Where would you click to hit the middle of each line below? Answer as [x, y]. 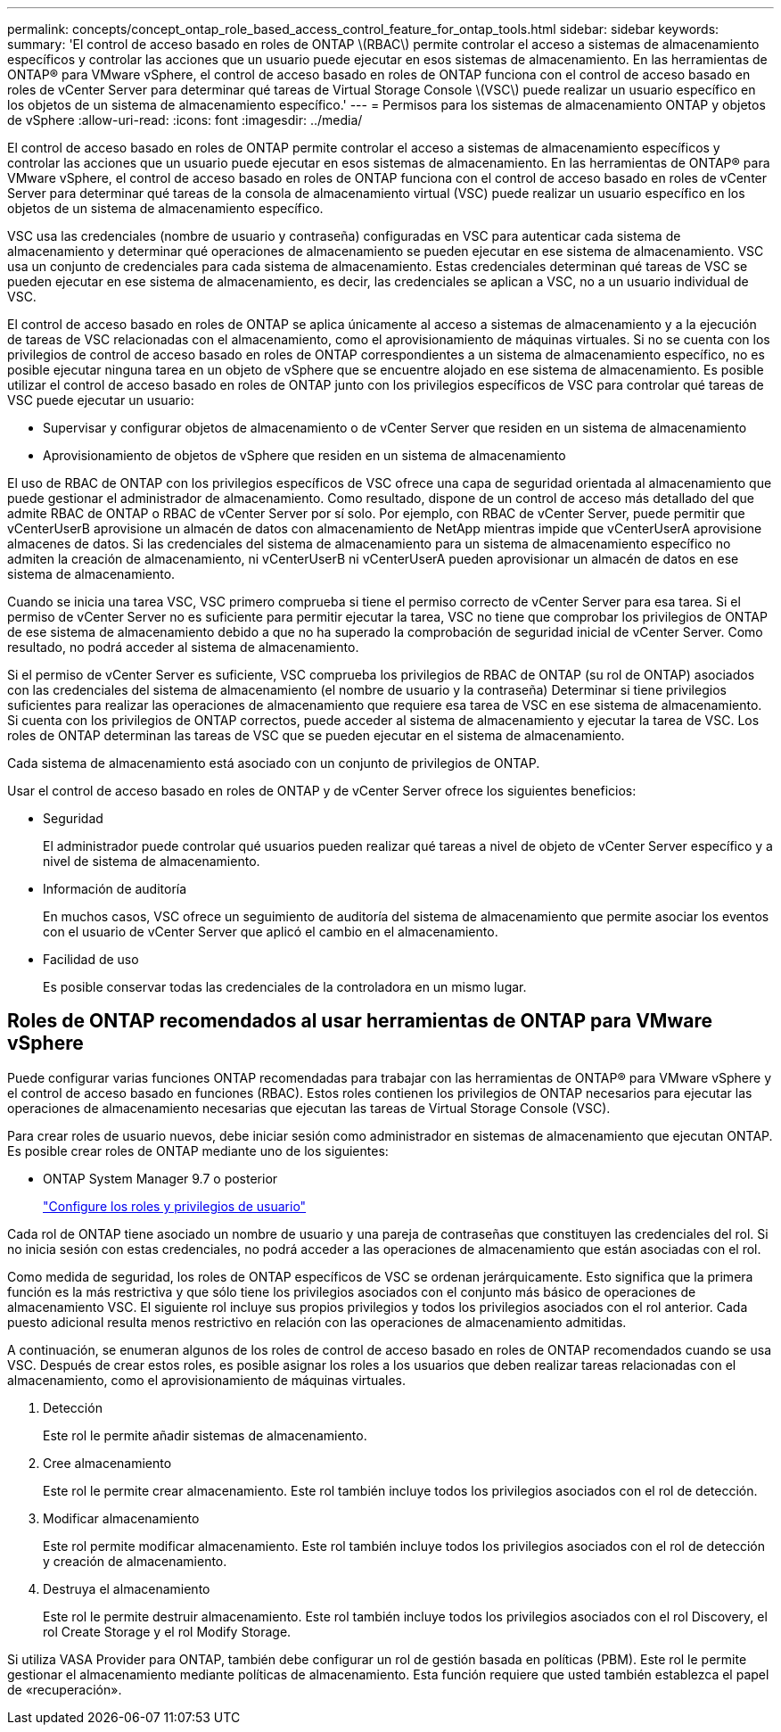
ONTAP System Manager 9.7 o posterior [160, 1178]
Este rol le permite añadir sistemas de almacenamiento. [205, 1435]
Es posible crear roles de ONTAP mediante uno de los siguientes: [198, 1151]
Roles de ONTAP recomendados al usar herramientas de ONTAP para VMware [360, 1021]
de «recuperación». [65, 1689]
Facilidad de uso [91, 959]
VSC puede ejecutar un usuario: [101, 400]
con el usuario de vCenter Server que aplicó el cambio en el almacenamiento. [271, 932]
